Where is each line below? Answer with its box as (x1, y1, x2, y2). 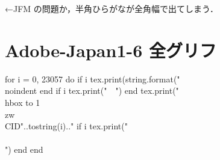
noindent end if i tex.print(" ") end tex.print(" (5, 84, 179, 97)
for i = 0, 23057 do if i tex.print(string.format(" (5, 72, 180, 85)
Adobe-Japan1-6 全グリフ (5, 37, 217, 62)
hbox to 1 (5, 96, 40, 108)
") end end (5, 143, 43, 156)
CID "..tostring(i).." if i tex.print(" (5, 120, 128, 132)
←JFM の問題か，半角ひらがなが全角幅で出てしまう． (5, 2, 218, 14)
